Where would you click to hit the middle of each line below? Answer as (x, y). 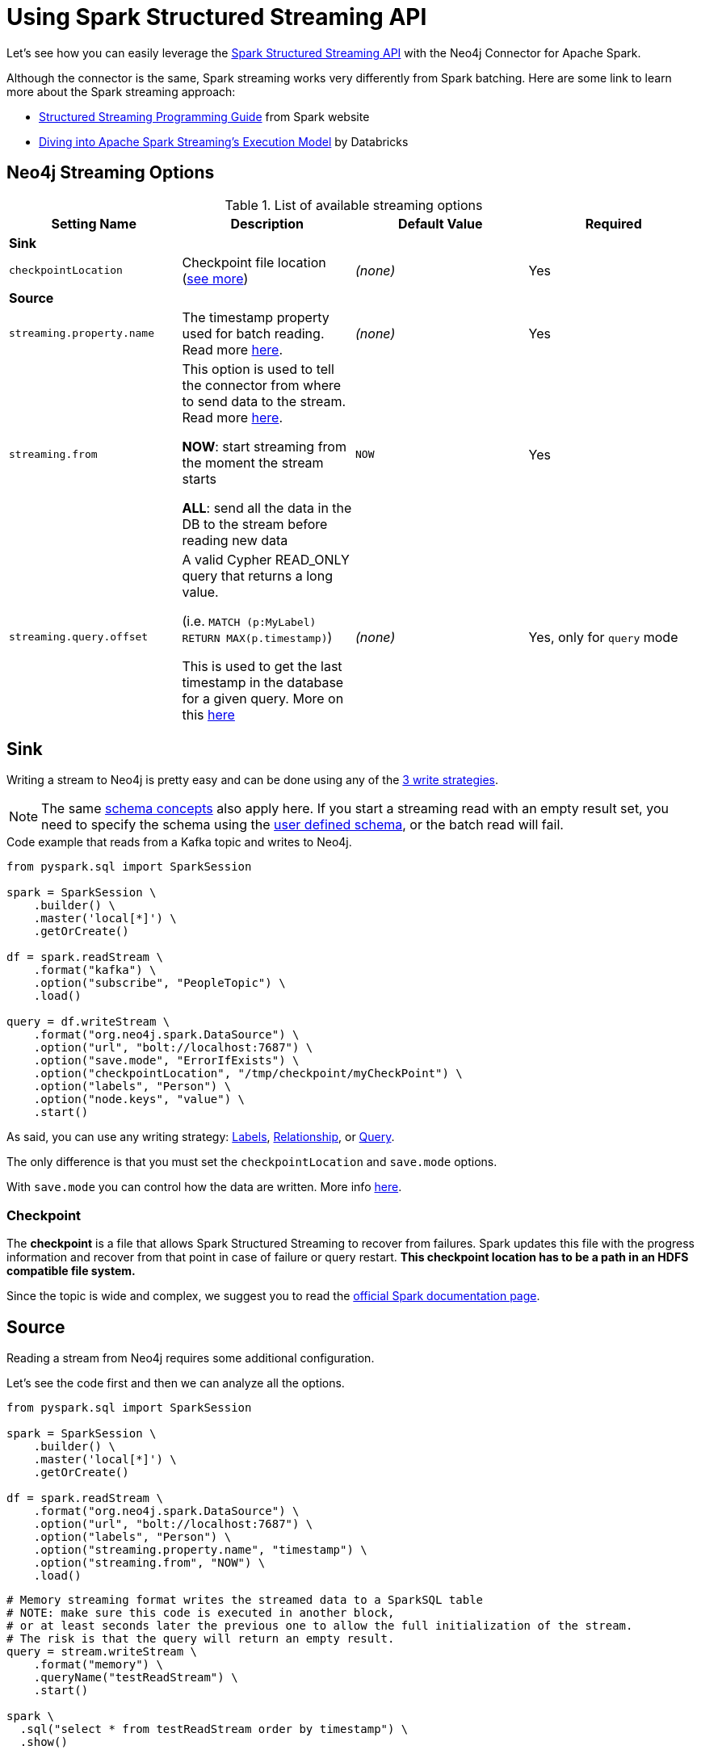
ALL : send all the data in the (267, 508)
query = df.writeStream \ (88, 1022)
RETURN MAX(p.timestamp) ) (257, 637)
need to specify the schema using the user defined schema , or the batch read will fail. (302, 825)
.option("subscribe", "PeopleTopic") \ (160, 983)
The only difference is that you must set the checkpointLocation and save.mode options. (252, 1162)
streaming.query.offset (79, 637)
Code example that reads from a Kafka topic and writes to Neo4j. (179, 842)
